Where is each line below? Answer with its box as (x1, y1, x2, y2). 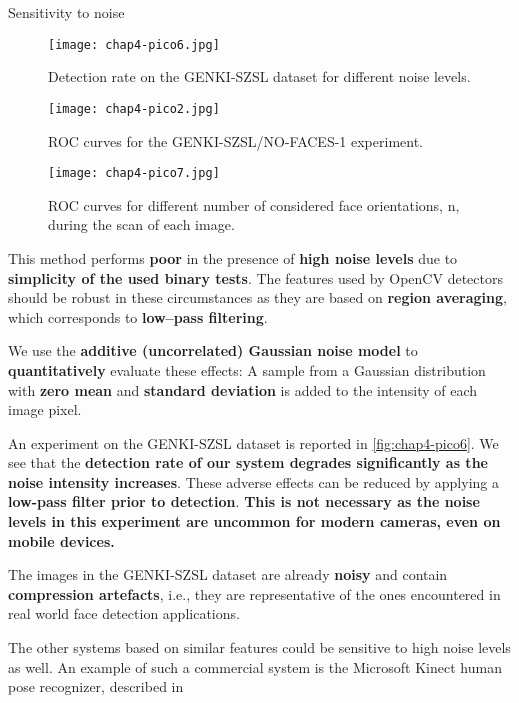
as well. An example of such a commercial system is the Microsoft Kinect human (8, 656, 502, 677)
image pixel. (8, 399, 82, 420)
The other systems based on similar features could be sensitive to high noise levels (8, 637, 511, 658)
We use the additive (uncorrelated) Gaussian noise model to (8, 340, 418, 361)
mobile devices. (8, 530, 115, 551)
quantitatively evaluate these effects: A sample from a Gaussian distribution (8, 359, 486, 380)
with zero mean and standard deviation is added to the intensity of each (8, 379, 478, 400)
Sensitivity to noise (8, 2, 125, 22)
